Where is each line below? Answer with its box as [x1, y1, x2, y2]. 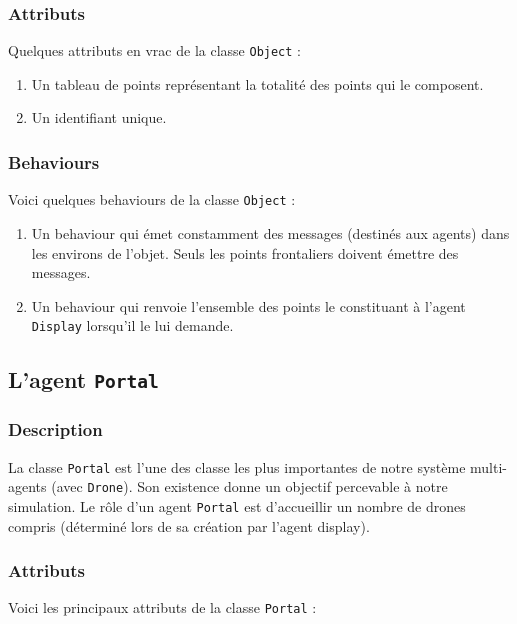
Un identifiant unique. [31, 107, 167, 128]
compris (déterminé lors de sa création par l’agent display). [8, 515, 370, 536]
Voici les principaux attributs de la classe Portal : [8, 597, 317, 618]
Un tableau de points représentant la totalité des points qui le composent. [31, 73, 484, 94]
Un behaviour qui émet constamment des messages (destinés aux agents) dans [31, 222, 510, 243]
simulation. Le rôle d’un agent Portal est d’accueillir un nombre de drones [8, 495, 466, 516]
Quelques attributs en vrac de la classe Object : [8, 40, 301, 61]
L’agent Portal [8, 364, 159, 395]
